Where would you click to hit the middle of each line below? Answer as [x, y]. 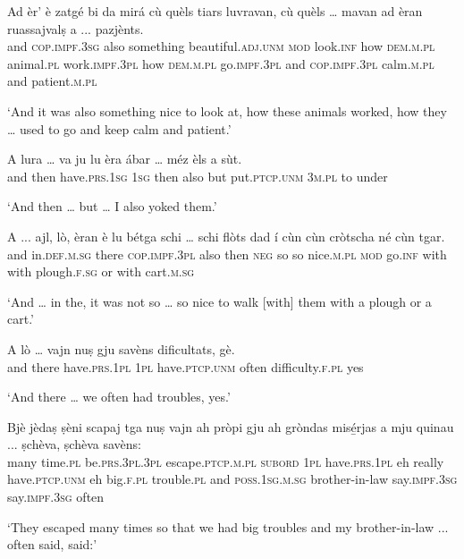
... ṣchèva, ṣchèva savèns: [74, 444]
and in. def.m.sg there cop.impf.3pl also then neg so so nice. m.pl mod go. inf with [227, 254]
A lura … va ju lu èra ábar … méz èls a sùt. [125, 159]
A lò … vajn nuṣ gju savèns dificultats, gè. [121, 348]
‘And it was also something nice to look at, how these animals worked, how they [227, 110]
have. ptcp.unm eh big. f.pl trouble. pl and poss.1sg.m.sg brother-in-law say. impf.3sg [232, 479]
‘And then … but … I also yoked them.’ [112, 206]
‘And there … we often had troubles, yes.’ [119, 397]
